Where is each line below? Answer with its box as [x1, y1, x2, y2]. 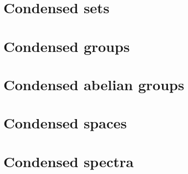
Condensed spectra [3, 151, 134, 171]
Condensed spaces [3, 113, 127, 133]
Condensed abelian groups [3, 74, 185, 94]
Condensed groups [3, 36, 130, 56]
